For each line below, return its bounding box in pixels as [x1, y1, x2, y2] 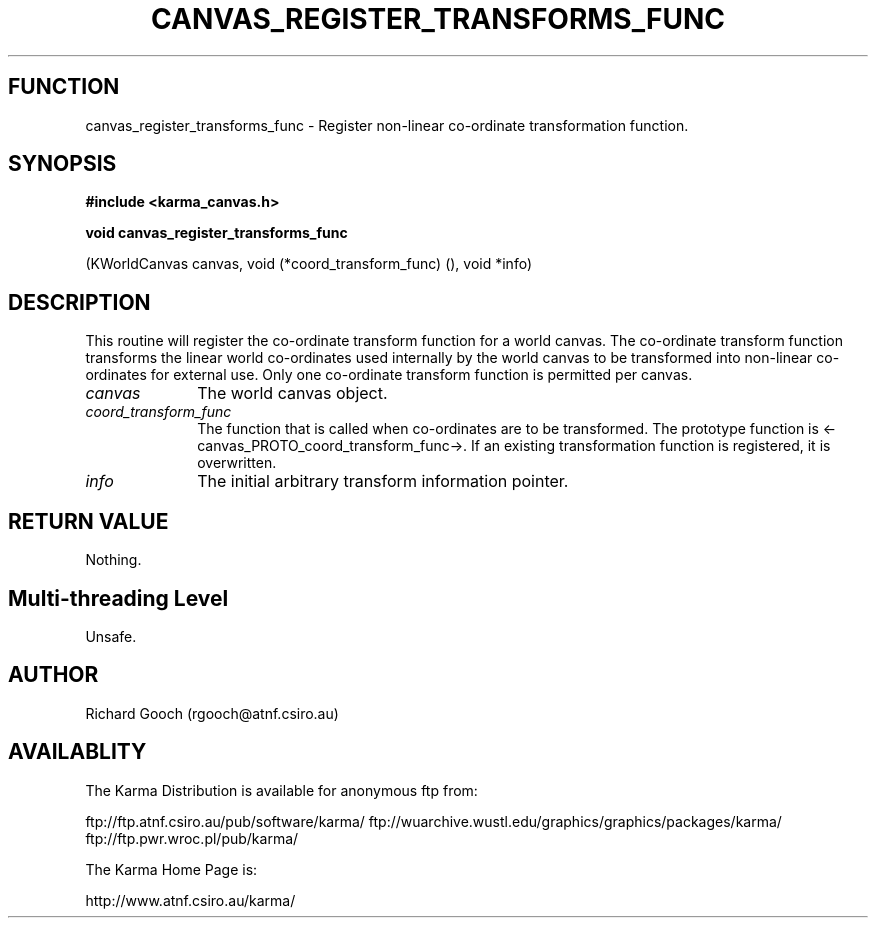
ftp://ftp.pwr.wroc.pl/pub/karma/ [85, 829, 299, 847]
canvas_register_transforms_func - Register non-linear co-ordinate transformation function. [85, 116, 689, 134]
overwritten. [197, 454, 277, 472]
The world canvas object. [197, 383, 388, 404]
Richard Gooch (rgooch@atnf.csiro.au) [85, 704, 339, 722]
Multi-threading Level [8, 585, 229, 611]
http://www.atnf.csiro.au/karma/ [85, 891, 296, 909]
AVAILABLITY [8, 739, 147, 765]
